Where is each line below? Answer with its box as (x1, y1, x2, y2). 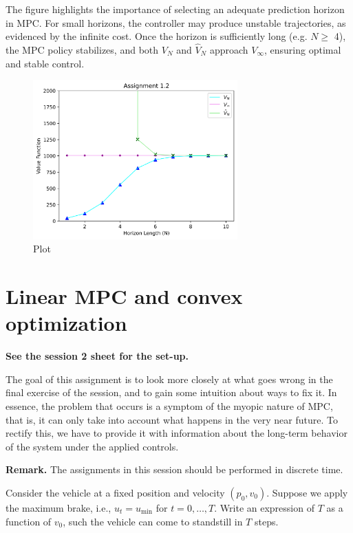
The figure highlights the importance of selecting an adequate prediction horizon (6, 2, 345, 16)
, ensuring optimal (264, 43, 341, 56)
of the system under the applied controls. (6, 439, 179, 453)
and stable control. (6, 56, 85, 70)
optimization (6, 309, 127, 337)
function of (6, 514, 52, 528)
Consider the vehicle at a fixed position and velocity (6, 486, 225, 500)
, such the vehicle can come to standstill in (63, 514, 243, 528)
